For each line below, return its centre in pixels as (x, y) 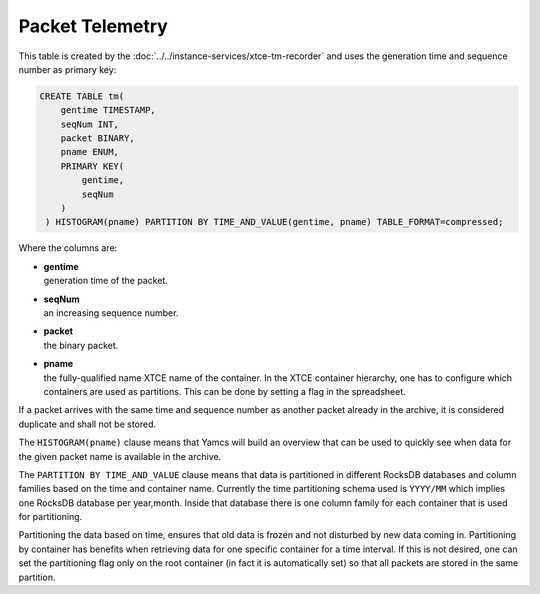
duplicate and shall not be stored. (87, 424)
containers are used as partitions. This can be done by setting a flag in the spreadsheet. (225, 391)
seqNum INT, (90, 124)
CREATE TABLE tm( (82, 96)
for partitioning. (50, 517)
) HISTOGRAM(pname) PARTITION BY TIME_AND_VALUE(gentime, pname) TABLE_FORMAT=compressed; (274, 222)
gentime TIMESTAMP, (108, 110)
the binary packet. (81, 345)
